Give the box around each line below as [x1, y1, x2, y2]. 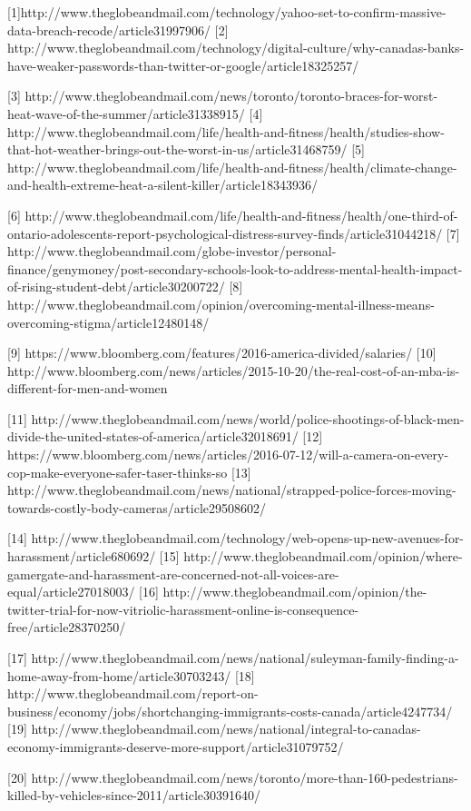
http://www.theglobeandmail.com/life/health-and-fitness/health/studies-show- [7, 122, 445, 141]
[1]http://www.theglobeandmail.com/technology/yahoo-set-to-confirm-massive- [7, 3, 446, 21]
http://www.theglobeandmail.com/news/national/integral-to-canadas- [31, 719, 421, 738]
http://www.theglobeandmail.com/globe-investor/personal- [7, 242, 337, 261]
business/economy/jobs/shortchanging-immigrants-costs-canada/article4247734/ [7, 701, 453, 720]
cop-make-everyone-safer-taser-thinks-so [7, 462, 228, 481]
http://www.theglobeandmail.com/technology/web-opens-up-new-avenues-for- [31, 529, 465, 548]
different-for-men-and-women [7, 379, 168, 398]
